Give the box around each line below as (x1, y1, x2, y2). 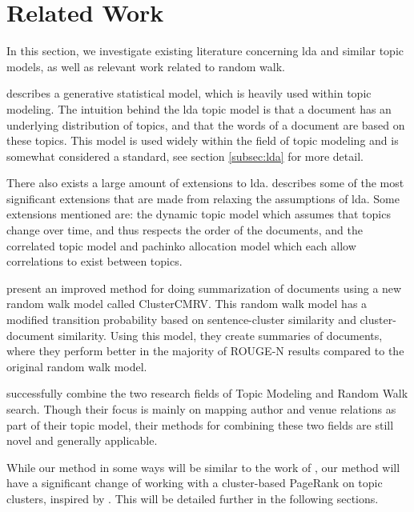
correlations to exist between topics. (6, 253, 183, 270)
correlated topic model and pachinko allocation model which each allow (6, 237, 356, 254)
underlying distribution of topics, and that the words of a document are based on (6, 116, 405, 133)
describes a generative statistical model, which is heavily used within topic (6, 85, 372, 102)
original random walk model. (6, 358, 147, 374)
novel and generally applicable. (6, 432, 158, 449)
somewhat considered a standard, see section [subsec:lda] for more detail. (6, 147, 364, 164)
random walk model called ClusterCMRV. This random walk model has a (6, 295, 368, 312)
